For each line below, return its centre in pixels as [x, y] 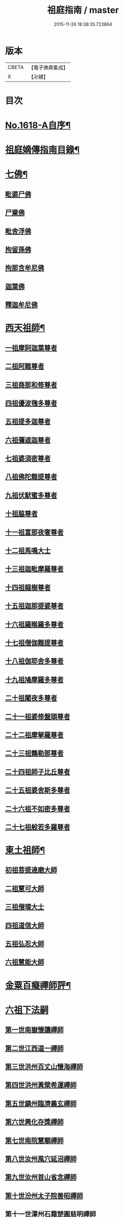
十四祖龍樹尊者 [28, 587]
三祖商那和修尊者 [31, 385]
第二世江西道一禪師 [34, 1048]
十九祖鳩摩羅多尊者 [34, 680]
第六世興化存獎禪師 [34, 1122]
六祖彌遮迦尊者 [28, 440]
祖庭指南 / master [83, 10]
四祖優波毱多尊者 [31, 403]
